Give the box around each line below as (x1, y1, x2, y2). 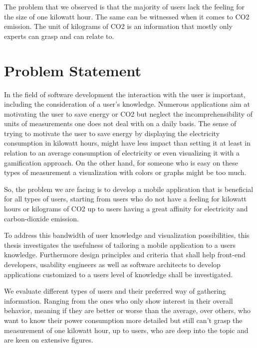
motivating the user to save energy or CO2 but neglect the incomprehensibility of (4, 108, 253, 119)
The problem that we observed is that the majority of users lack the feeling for (4, 1, 245, 11)
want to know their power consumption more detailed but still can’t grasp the (4, 315, 243, 325)
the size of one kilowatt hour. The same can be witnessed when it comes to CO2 (4, 11, 250, 21)
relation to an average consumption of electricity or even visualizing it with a (4, 148, 240, 158)
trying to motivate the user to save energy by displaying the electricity (4, 128, 220, 138)
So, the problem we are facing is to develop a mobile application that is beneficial (4, 183, 254, 194)
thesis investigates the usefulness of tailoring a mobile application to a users (4, 239, 236, 250)
